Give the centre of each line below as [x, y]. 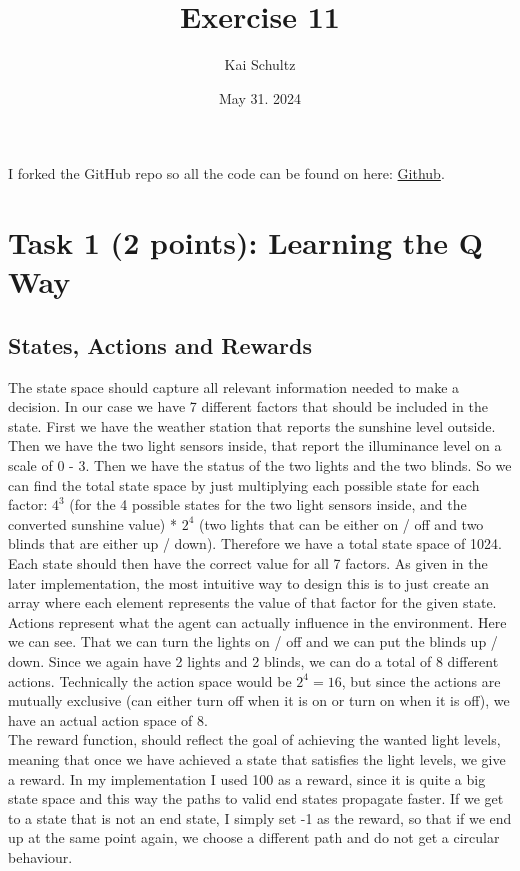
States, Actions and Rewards [160, 344]
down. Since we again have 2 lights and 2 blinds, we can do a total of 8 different [253, 660]
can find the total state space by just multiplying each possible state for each [244, 484]
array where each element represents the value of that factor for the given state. [252, 602]
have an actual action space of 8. [108, 719]
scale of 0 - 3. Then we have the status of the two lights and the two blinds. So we [260, 465]
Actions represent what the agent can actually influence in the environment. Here [257, 621]
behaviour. [40, 856]
